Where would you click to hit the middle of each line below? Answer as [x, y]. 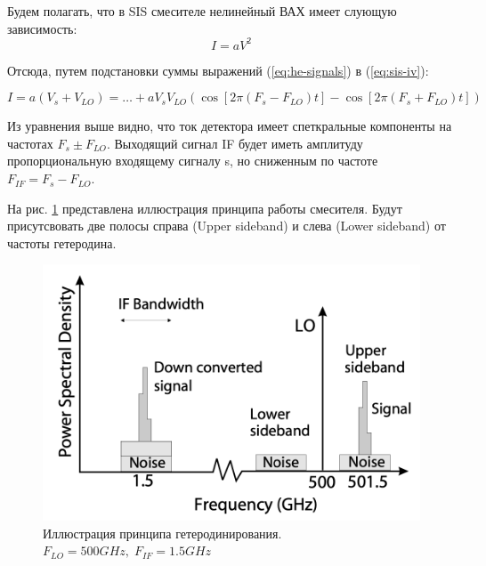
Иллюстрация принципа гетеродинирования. [162, 533]
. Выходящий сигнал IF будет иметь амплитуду [235, 143]
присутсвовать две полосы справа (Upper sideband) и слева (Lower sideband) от [227, 226]
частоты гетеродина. [62, 243]
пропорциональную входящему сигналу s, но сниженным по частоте [193, 161]
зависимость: [42, 28]
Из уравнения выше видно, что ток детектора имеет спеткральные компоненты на [230, 126]
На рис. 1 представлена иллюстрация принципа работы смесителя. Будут [205, 208]
